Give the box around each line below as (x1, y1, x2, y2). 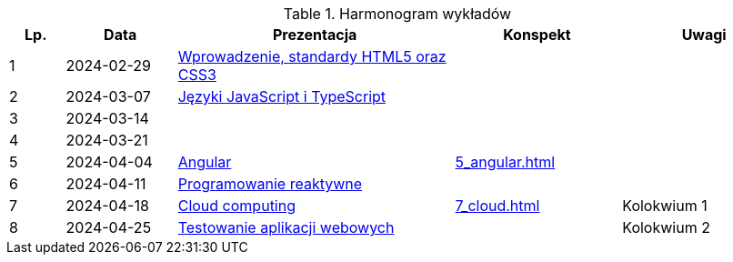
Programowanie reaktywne (177, 175, 363, 193)
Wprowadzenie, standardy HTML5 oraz (177, 47, 447, 65)
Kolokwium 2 (622, 218, 710, 237)
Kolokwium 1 (622, 196, 708, 215)
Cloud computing (177, 196, 296, 215)
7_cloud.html (455, 196, 540, 215)
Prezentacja (272, 25, 357, 44)
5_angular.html (455, 153, 556, 171)
